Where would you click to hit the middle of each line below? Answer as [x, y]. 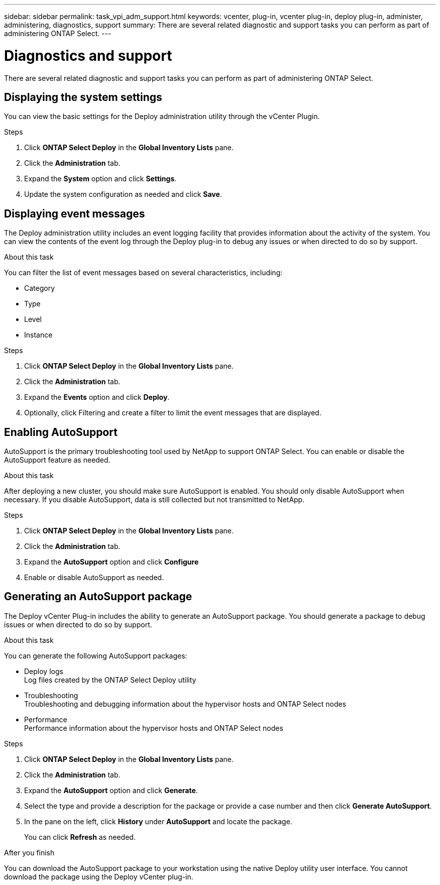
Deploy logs [44, 671]
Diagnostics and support [88, 56]
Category [40, 288]
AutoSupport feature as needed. [57, 460]
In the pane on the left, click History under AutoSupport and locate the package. [158, 821]
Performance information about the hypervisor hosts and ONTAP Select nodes [154, 728]
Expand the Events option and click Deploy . [97, 397]
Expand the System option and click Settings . [100, 179]
